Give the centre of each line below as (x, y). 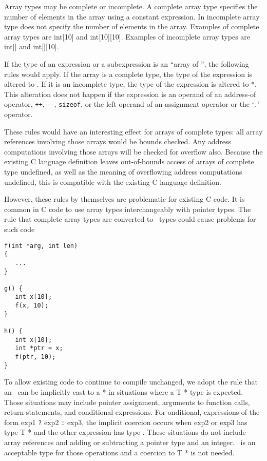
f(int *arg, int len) (41, 246)
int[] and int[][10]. (32, 46)
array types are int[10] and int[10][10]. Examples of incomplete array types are (127, 36)
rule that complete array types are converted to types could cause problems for (130, 219)
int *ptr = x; (39, 348)
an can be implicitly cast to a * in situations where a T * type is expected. (124, 391)
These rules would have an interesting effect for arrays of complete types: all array (133, 131)
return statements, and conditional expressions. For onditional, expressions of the (132, 412)
